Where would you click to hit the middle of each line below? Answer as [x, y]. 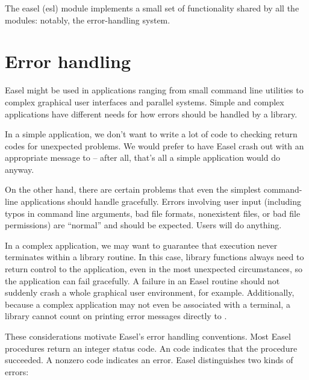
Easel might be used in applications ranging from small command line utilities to [154, 90]
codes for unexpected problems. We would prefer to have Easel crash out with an [154, 145]
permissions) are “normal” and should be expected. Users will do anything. [143, 225]
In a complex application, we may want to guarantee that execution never [141, 245]
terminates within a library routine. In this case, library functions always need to [154, 257]
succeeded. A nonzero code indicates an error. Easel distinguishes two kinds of [149, 360]
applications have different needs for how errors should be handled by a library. [151, 114]
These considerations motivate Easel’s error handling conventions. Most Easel [148, 336]
